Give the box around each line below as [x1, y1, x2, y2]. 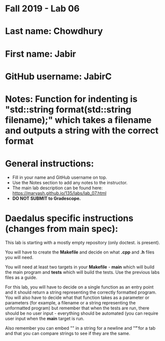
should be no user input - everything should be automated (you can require [5, 310, 159, 316]
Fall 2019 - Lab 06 [5, 3, 80, 14]
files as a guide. [5, 274, 38, 280]
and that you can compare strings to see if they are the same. [5, 330, 130, 336]
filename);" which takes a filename [5, 114, 152, 126]
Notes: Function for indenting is [5, 93, 138, 104]
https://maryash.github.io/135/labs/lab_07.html [12, 190, 107, 196]
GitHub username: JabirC [5, 71, 112, 82]
